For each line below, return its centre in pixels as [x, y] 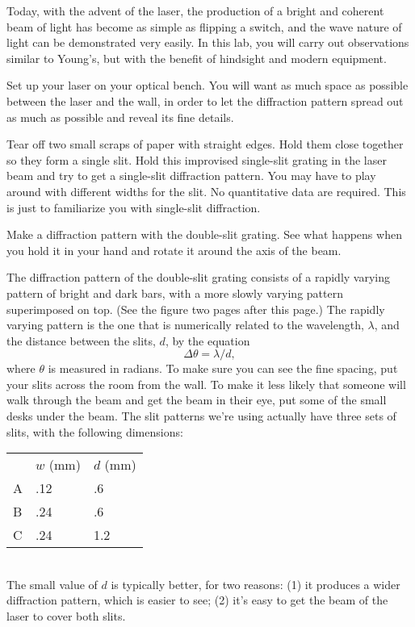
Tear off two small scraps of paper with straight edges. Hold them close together [205, 144]
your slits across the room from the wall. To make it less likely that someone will [206, 384]
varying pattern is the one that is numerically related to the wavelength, [185, 325]
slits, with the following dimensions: [95, 431]
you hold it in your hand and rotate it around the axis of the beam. [174, 250]
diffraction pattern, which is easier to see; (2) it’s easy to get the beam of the [197, 600]
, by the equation [207, 340]
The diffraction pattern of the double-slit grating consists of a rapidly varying [198, 277]
